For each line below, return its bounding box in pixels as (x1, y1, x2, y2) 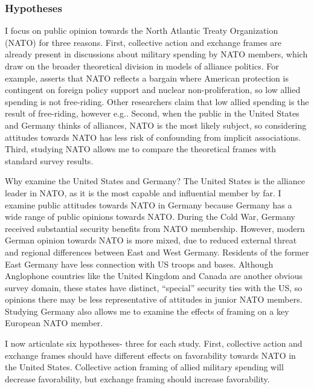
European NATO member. (5, 317, 103, 329)
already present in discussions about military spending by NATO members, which (5, 48, 308, 60)
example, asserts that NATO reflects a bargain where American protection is (5, 71, 289, 84)
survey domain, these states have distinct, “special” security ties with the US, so (5, 281, 303, 294)
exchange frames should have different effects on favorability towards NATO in (5, 349, 296, 361)
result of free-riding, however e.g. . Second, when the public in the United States (5, 107, 300, 120)
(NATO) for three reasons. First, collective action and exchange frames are (5, 36, 282, 48)
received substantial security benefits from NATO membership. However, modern (5, 222, 305, 234)
